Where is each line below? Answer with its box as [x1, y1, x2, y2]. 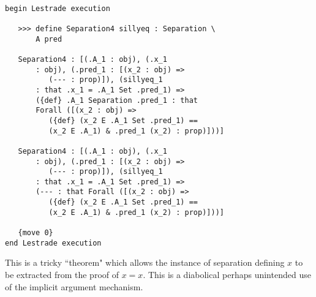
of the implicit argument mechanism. [5, 280, 143, 293]
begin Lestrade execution [5, 4, 110, 13]
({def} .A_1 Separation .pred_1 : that [36, 96, 198, 105]
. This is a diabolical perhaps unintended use [143, 268, 311, 280]
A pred [36, 34, 62, 43]
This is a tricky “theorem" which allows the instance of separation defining [5, 256, 285, 269]
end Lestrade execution [5, 238, 102, 247]
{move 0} [18, 228, 53, 238]
